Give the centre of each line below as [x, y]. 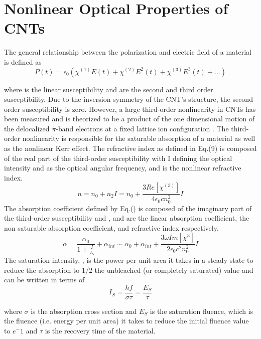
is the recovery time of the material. [100, 330]
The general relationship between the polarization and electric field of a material [128, 52]
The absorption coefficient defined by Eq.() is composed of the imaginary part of [128, 208]
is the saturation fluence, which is [202, 311]
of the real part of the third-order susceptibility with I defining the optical [118, 158]
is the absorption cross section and [84, 311]
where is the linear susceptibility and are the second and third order [109, 89]
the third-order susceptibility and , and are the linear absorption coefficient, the [127, 218]
